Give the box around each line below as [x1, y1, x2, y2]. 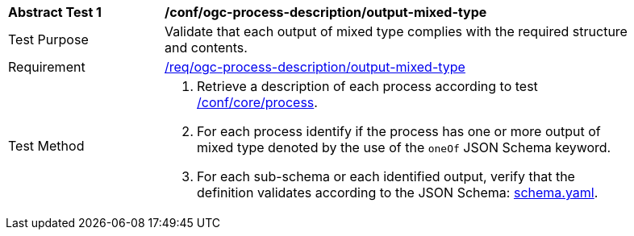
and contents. [165, 39, 248, 56]
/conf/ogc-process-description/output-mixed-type [165, 4, 487, 20]
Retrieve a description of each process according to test [197, 78, 538, 94]
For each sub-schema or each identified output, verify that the [197, 168, 575, 184]
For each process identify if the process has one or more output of [197, 123, 601, 139]
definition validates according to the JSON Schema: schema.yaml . [197, 184, 599, 201]
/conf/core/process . [197, 94, 318, 110]
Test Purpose [8, 31, 89, 48]
